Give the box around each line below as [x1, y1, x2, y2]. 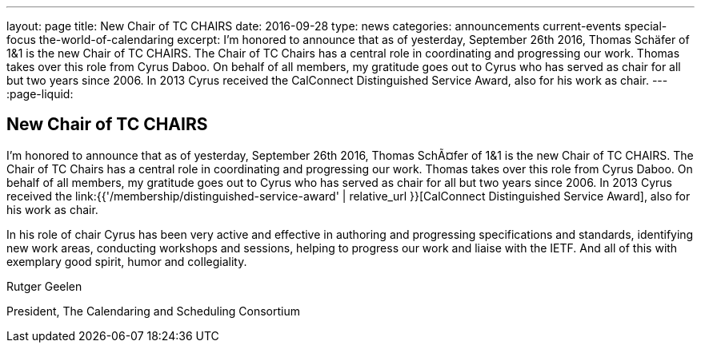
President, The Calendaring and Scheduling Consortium [6, 303, 301, 318]
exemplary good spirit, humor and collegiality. [6, 254, 247, 268]
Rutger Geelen [6, 279, 82, 293]
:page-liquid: [6, 87, 74, 101]
